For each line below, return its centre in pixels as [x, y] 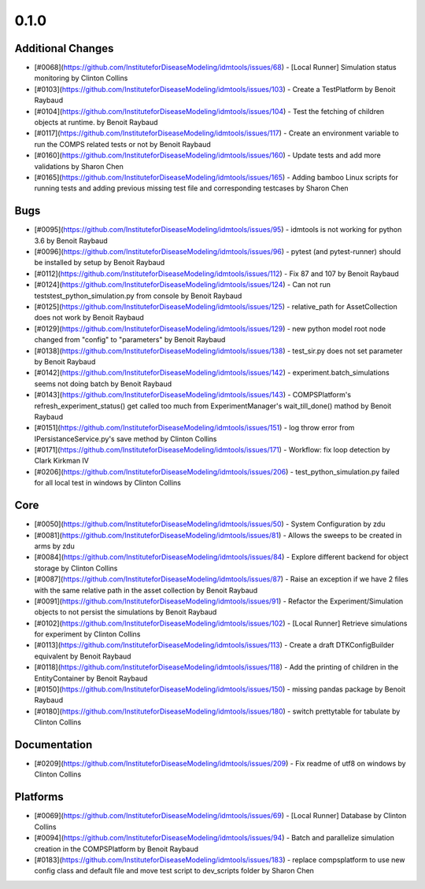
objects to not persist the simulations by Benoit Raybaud [126, 612]
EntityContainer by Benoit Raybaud [91, 678]
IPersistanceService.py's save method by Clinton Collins [126, 439]
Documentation [54, 745]
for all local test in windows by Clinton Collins [107, 483]
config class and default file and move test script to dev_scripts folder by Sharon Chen [174, 871]
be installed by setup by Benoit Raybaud [100, 263]
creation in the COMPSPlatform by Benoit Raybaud [116, 849]
